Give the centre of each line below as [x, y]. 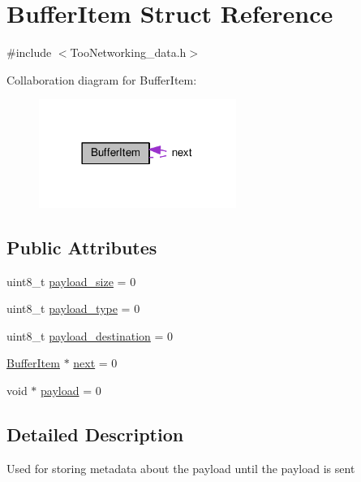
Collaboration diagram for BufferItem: [102, 79]
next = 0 [95, 363]
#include [29, 52]
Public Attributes [82, 247]
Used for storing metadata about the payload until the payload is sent [181, 468]
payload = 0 [71, 390]
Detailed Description [95, 434]
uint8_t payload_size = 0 [71, 281]
